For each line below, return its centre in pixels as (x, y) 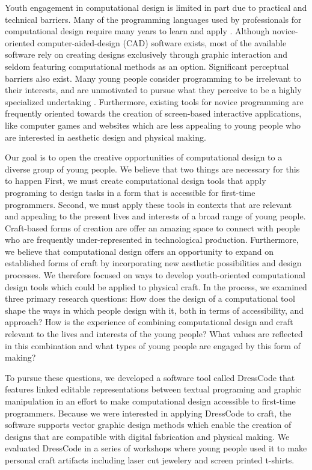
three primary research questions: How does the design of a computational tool (150, 298)
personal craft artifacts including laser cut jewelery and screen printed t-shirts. (150, 459)
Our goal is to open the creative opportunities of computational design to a (144, 157)
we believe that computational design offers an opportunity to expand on (139, 251)
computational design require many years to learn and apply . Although (137, 31)
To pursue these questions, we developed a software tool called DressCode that (150, 377)
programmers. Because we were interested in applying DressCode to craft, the (148, 413)
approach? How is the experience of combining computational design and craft (149, 322)
